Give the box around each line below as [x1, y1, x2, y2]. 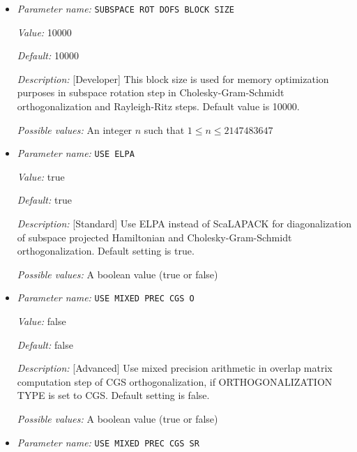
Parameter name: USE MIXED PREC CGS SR [17, 435, 199, 449]
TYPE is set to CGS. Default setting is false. [17, 388, 210, 402]
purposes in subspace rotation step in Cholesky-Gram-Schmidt [17, 85, 284, 100]
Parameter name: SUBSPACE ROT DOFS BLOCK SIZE [17, 1, 235, 15]
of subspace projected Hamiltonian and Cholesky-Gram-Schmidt [17, 229, 292, 244]
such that [144, 122, 185, 137]
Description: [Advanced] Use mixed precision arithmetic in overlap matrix [17, 361, 333, 375]
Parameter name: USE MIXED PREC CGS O [17, 290, 195, 305]
